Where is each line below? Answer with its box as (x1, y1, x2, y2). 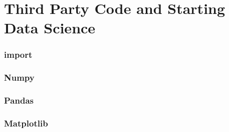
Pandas (4, 94, 34, 107)
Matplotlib (4, 117, 48, 130)
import (4, 48, 33, 61)
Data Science (4, 17, 96, 38)
